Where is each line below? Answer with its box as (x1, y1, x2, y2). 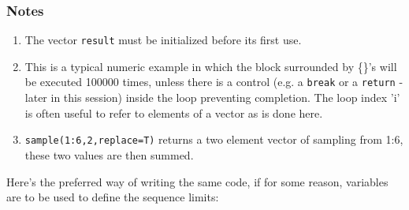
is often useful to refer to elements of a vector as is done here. (24, 104, 323, 121)
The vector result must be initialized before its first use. (24, 32, 302, 48)
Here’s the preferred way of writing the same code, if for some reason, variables (6, 173, 389, 189)
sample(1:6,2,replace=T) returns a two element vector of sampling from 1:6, (24, 131, 403, 148)
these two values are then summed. (24, 146, 194, 163)
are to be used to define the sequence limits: (6, 189, 219, 205)
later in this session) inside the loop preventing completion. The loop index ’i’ (24, 89, 400, 106)
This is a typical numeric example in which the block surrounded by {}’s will (24, 58, 397, 74)
